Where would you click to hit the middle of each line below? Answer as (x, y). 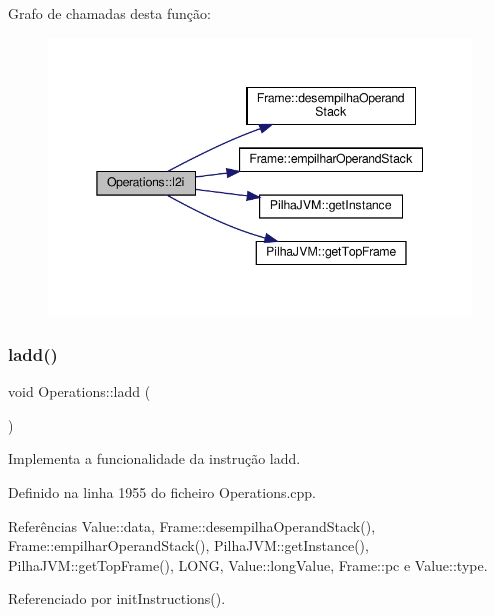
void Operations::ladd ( (79, 391)
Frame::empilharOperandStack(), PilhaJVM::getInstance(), (188, 545)
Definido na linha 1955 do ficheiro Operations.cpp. (162, 491)
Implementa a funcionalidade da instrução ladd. (154, 458)
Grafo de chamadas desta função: (109, 13)
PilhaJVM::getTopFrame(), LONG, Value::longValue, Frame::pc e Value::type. (248, 564)
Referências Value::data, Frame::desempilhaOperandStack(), (192, 525)
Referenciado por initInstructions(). (117, 598)
